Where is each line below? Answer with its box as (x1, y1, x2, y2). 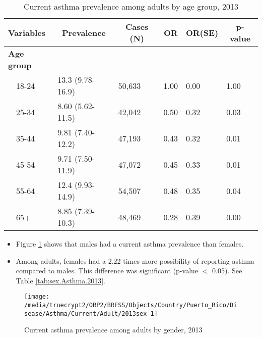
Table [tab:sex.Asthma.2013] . (16, 275, 105, 285)
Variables (8, 26, 45, 38)
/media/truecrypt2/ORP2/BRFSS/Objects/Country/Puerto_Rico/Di (24, 302, 237, 309)
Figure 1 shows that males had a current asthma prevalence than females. (16, 238, 244, 249)
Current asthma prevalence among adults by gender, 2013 (24, 324, 203, 335)
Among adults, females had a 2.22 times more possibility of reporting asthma (16, 255, 254, 266)
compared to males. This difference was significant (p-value (16, 265, 199, 276)
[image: (24, 293, 50, 301)
